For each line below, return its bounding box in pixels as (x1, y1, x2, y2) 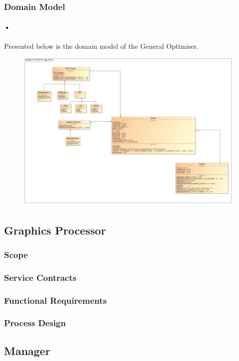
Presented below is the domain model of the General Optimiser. (4, 40, 199, 51)
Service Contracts (4, 271, 77, 283)
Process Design (4, 317, 66, 329)
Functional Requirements (4, 294, 107, 306)
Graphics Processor (4, 222, 106, 238)
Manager (4, 343, 50, 358)
